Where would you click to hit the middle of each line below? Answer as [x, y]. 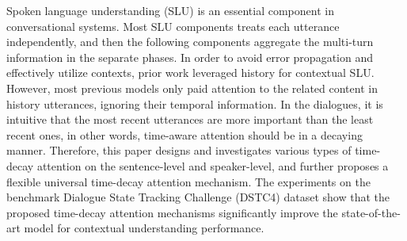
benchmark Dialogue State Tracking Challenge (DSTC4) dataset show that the [198, 197]
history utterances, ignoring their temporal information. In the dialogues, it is [195, 103]
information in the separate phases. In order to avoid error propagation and [190, 57]
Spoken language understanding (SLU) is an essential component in [170, 10]
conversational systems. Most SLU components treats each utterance [173, 26]
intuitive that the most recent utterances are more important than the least [190, 119]
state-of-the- [371, 212]
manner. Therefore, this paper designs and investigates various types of [179, 150]
